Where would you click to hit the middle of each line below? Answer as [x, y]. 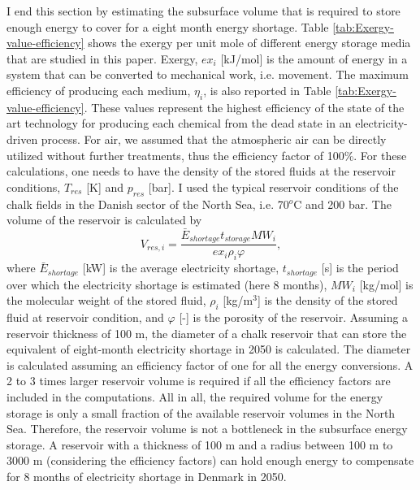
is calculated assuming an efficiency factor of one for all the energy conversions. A [210, 364]
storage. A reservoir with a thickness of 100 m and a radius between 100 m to [200, 444]
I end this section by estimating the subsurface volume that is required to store [204, 11]
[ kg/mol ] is [386, 284]
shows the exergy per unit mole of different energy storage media [249, 43]
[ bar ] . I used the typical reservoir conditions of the [273, 186]
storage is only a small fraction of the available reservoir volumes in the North [201, 412]
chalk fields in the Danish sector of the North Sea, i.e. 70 [148, 204]
